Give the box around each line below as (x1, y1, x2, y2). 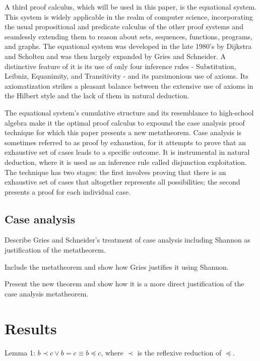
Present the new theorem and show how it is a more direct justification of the (5, 278, 244, 289)
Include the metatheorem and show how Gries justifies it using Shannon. (5, 261, 229, 272)
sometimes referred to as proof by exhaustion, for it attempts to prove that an (5, 137, 246, 147)
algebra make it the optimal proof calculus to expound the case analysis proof (5, 117, 245, 128)
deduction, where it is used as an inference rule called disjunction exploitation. (5, 156, 247, 167)
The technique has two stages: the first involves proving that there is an (5, 166, 226, 177)
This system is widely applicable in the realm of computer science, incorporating (5, 11, 253, 22)
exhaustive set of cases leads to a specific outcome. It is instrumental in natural (5, 147, 250, 157)
